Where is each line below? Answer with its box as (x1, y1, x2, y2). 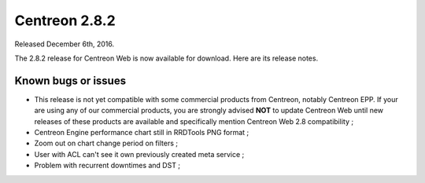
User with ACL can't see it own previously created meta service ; (34, 149, 245, 159)
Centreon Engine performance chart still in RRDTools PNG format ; (34, 128, 249, 137)
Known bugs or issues (14, 74, 126, 87)
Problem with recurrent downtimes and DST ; (34, 161, 181, 170)
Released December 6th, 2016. (14, 39, 115, 49)
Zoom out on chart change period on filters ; (34, 138, 179, 148)
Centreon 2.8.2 (14, 12, 116, 29)
